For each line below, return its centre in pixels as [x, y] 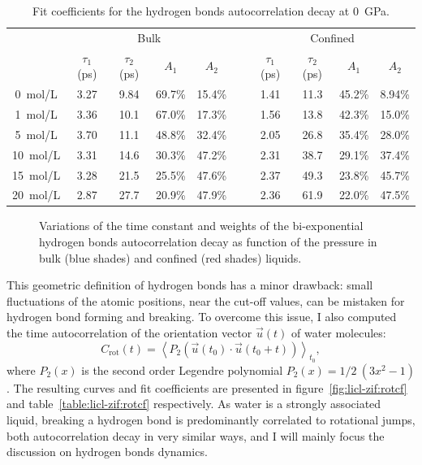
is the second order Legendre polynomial [182, 369]
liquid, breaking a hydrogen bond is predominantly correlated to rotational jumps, [211, 419]
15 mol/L [37, 174]
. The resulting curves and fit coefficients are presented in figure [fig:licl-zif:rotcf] [207, 387]
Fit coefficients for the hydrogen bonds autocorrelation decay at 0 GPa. [211, 11]
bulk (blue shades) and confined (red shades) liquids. [170, 257]
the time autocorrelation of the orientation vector [129, 332]
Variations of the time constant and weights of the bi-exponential [201, 226]
